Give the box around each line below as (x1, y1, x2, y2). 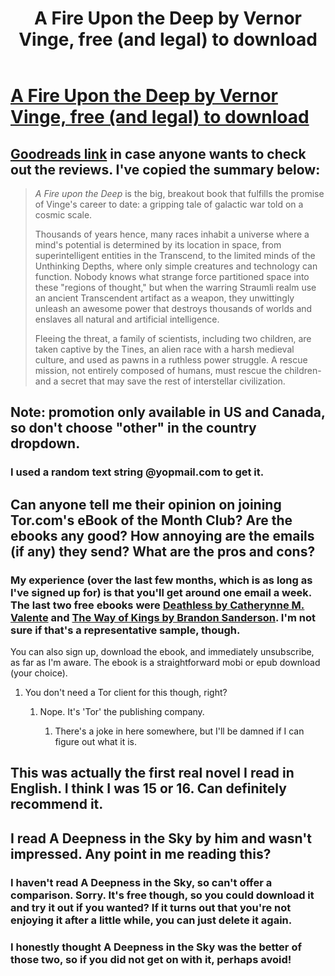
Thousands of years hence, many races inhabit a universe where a (34, 228, 310, 240)
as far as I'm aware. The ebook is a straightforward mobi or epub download (10, 657, 321, 668)
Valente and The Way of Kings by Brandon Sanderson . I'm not (10, 610, 316, 624)
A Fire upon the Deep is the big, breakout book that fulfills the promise (34, 188, 325, 199)
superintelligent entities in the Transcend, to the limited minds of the (34, 250, 316, 261)
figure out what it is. (54, 736, 137, 747)
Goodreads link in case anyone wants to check (10, 145, 307, 162)
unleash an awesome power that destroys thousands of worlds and (34, 303, 313, 314)
